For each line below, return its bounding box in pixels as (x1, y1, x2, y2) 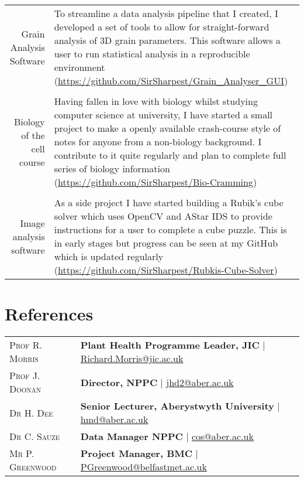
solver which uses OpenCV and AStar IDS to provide (54, 209, 272, 223)
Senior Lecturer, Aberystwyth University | (80, 399, 280, 413)
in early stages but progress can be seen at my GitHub (54, 236, 278, 250)
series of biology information (54, 162, 170, 175)
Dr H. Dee (9, 405, 53, 419)
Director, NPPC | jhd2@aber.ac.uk (80, 375, 234, 389)
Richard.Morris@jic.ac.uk (80, 352, 184, 366)
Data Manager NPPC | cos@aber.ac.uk (80, 429, 254, 444)
